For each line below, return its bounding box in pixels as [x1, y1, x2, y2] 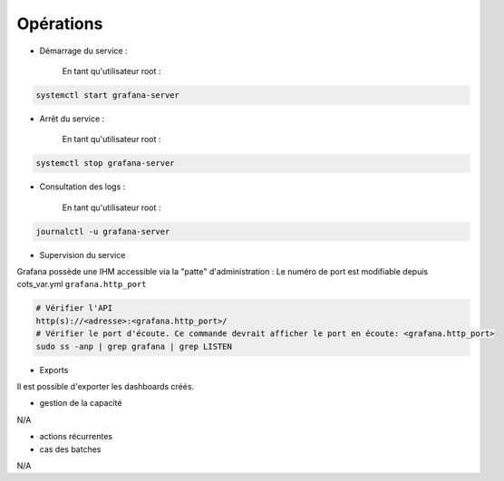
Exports [39, 364, 69, 375]
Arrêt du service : [39, 113, 105, 124]
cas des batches [39, 444, 102, 455]
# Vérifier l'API [35, 303, 113, 313]
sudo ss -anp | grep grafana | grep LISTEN [35, 341, 233, 351]
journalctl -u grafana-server [35, 226, 170, 236]
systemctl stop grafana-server [35, 159, 176, 168]
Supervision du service [39, 249, 126, 260]
